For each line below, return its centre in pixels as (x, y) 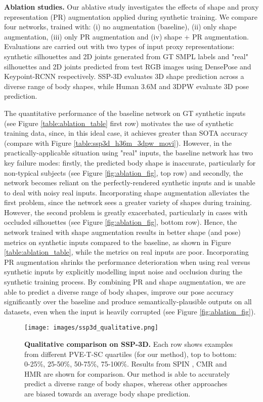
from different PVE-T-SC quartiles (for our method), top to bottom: (130, 354)
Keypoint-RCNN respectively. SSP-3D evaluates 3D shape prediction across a (124, 76)
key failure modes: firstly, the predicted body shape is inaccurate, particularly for (130, 162)
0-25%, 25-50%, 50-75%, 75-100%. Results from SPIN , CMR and (126, 364)
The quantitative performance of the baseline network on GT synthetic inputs (125, 113)
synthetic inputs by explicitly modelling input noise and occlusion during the (123, 272)
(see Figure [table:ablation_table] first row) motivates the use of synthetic (119, 123)
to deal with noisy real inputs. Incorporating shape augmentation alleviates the (127, 192)
